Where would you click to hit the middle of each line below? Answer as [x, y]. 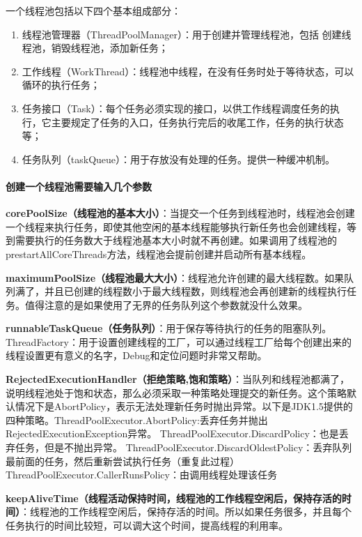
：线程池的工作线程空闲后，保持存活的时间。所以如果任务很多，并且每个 [186, 512]
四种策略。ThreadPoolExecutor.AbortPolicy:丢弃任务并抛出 [137, 419]
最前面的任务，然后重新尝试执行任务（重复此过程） [123, 461]
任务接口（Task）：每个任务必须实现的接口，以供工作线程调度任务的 [176, 108]
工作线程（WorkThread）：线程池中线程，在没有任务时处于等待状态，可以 [188, 71]
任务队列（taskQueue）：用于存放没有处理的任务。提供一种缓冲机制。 [179, 159]
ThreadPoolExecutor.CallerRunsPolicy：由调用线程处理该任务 [141, 475]
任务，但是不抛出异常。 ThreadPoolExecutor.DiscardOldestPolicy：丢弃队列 [183, 447]
